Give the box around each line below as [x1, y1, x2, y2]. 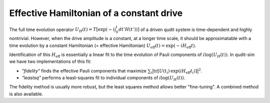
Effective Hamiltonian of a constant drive [9, 7, 183, 18]
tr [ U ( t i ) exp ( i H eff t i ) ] [153, 68, 197, 75]
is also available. [9, 90, 43, 97]
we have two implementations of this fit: [9, 58, 92, 64]
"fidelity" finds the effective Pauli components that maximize [21, 67, 147, 73]
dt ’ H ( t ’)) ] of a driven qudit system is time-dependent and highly [118, 26, 252, 32]
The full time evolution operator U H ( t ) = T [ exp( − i [9, 26, 115, 33]
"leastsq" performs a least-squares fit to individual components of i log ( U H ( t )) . [21, 75, 185, 82]
